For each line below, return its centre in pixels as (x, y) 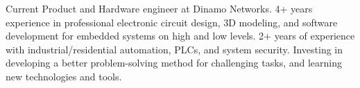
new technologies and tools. (64, 76)
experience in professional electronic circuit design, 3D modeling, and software (172, 22)
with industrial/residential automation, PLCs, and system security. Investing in (174, 49)
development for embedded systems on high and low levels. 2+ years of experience (180, 36)
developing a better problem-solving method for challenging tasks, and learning (174, 63)
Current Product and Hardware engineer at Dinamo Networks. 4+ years (159, 8)
